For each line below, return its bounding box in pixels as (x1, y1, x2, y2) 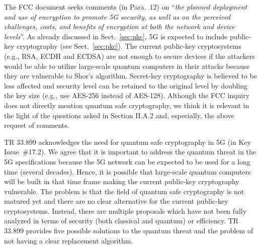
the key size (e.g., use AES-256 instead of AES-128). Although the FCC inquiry (4, 90, 250, 101)
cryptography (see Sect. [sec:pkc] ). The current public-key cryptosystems (17, 41, 241, 51)
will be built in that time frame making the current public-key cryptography (4, 176, 239, 187)
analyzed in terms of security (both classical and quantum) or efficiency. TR (4, 215, 239, 226)
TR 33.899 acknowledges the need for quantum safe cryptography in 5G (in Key (4, 136, 251, 147)
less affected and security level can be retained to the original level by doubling (4, 80, 248, 91)
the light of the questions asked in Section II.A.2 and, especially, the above (4, 110, 234, 120)
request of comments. (4, 120, 69, 130)
